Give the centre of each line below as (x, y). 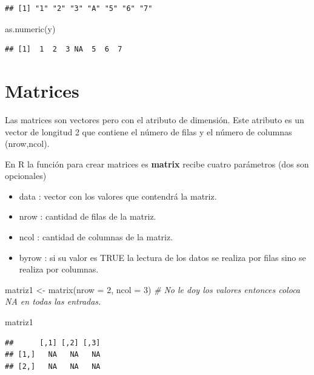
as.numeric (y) (30, 28)
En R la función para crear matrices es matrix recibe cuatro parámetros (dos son (157, 164)
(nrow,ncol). (27, 144)
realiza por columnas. (59, 269)
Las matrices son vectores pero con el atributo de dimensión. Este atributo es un (155, 119)
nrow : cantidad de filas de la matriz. (88, 216)
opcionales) (26, 176)
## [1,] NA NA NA (53, 355)
